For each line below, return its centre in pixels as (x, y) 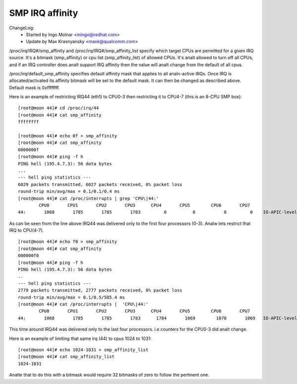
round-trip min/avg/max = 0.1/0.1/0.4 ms (69, 192)
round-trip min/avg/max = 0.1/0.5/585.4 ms (72, 297)
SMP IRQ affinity (44, 13)
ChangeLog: (22, 28)
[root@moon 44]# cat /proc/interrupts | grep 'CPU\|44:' (89, 198)
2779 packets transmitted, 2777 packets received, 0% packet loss (100, 290)
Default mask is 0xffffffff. (34, 87)
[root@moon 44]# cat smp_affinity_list (66, 357)
